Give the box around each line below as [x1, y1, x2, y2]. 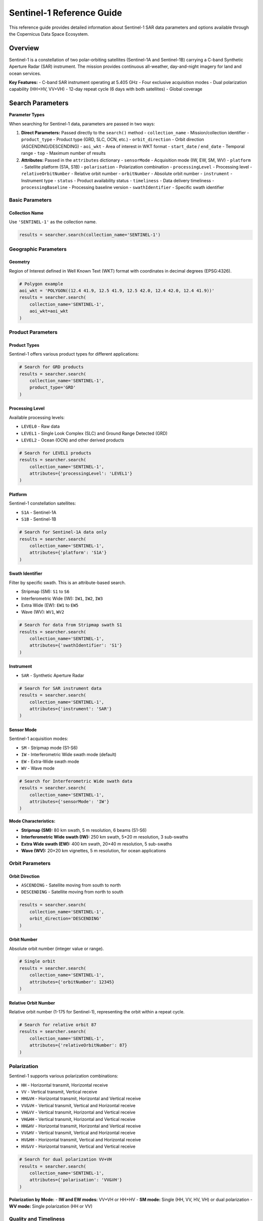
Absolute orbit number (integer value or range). [9, 946, 104, 951]
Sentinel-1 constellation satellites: [9, 501, 76, 506]
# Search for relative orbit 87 [19, 1022, 97, 1028]
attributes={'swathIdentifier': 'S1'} [29, 643, 122, 648]
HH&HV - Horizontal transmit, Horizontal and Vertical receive [21, 1123, 141, 1129]
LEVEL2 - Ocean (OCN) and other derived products [21, 437, 124, 443]
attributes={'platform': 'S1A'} [29, 550, 107, 555]
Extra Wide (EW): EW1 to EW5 [21, 602, 79, 608]
